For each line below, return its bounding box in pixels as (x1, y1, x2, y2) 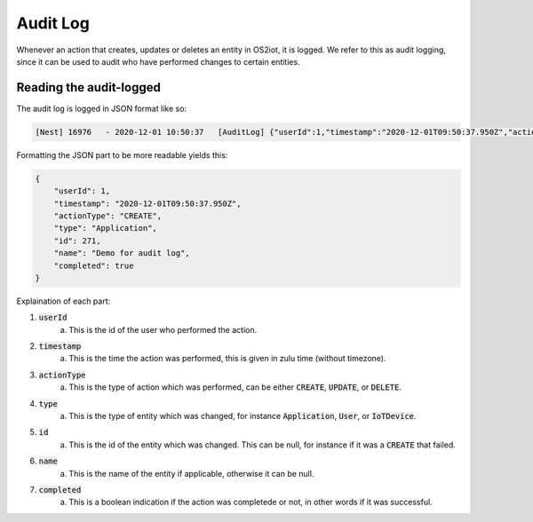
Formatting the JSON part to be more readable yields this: (16, 149, 228, 160)
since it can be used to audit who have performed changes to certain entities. (16, 56, 301, 67)
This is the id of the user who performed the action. (68, 324, 258, 335)
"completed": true (53, 260, 134, 271)
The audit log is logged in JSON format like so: (16, 103, 187, 114)
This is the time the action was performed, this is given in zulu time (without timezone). (68, 353, 386, 364)
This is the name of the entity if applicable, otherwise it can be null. (68, 468, 314, 478)
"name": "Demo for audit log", (53, 249, 190, 258)
